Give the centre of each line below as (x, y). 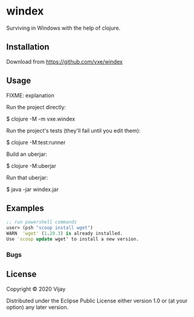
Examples (25, 208)
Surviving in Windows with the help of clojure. (63, 28)
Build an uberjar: (27, 154)
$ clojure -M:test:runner (36, 142)
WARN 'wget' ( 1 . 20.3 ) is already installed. (64, 234)
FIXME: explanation (30, 95)
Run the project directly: (36, 107)
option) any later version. (37, 307)
